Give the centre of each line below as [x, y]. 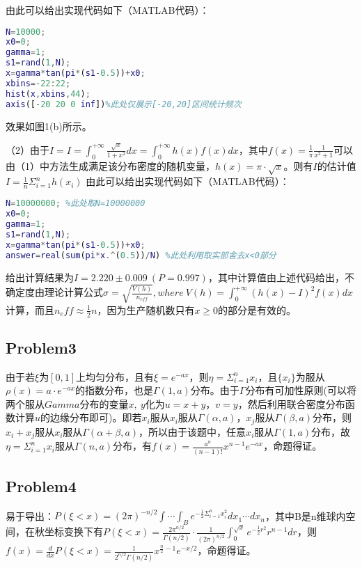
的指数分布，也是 [115, 390]
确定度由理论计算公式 [54, 292]
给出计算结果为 [40, 277]
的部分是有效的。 [257, 309]
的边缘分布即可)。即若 [91, 417]
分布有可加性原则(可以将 [301, 390]
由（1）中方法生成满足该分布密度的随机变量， [110, 165]
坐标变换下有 [73, 531]
